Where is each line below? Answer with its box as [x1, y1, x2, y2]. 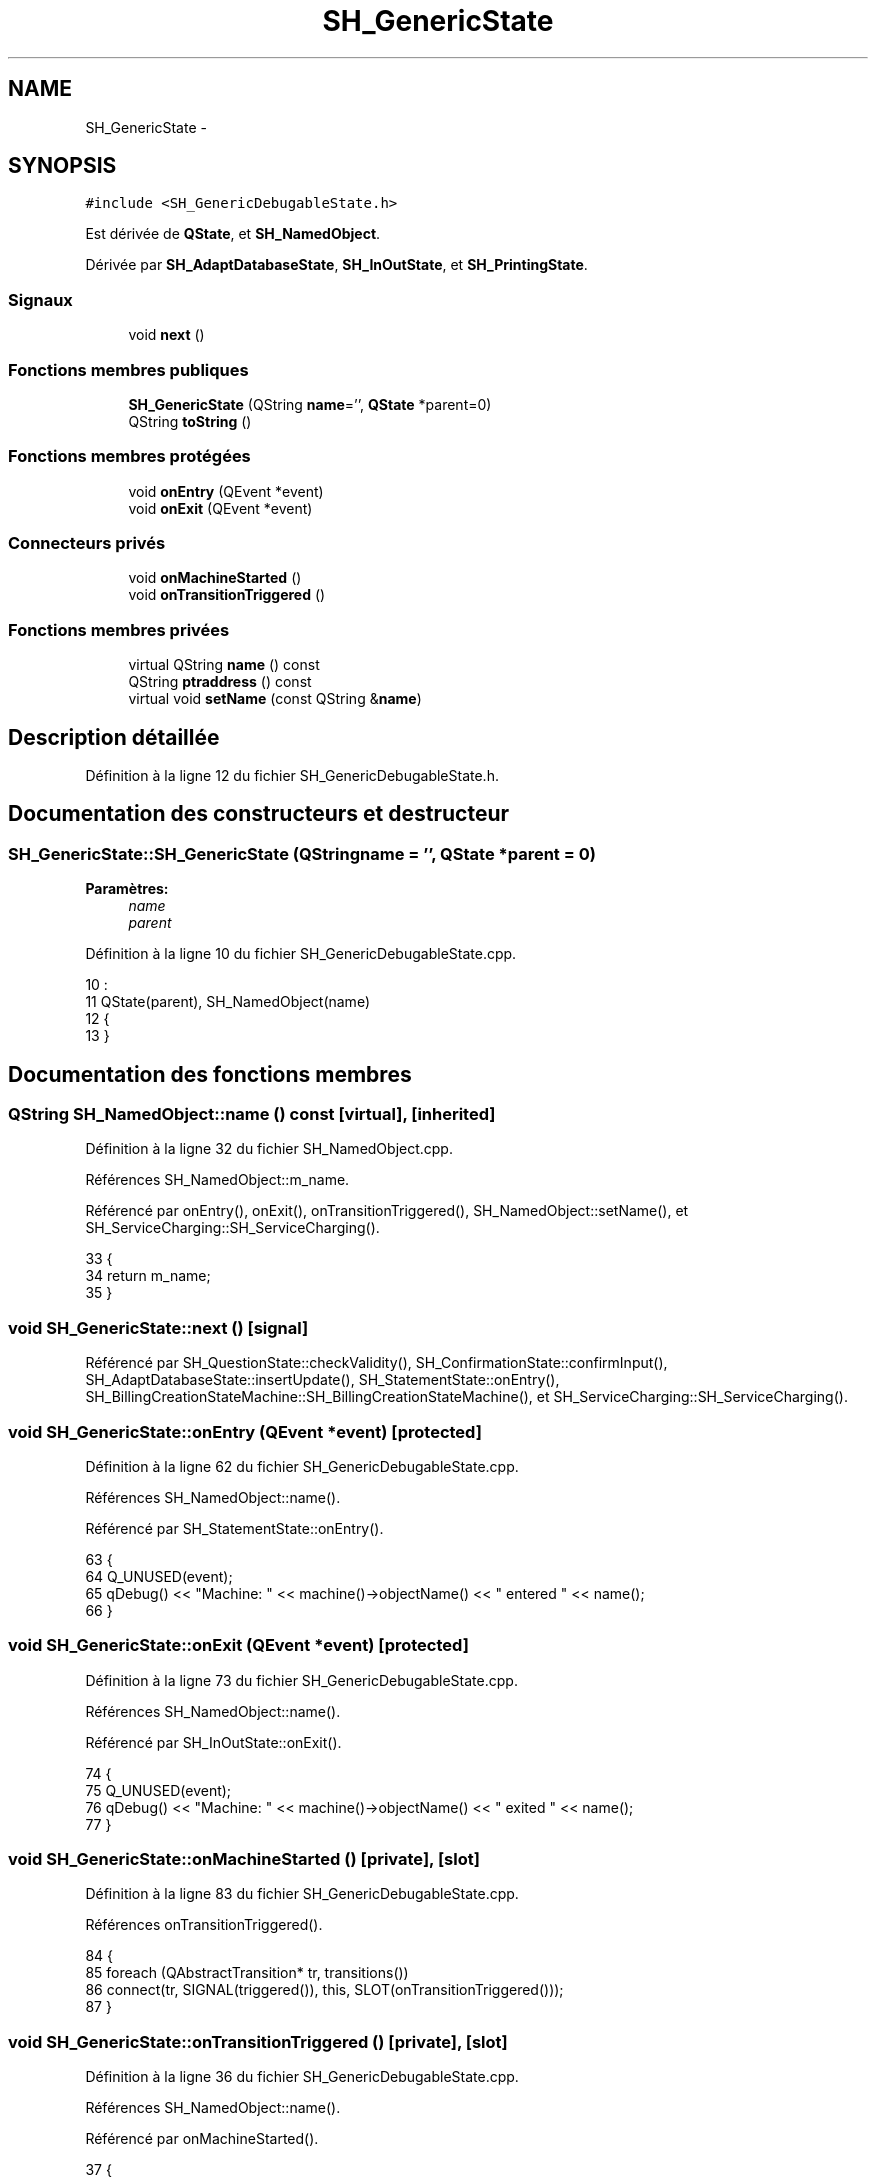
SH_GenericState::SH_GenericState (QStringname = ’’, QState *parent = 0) [8, 843, 596, 864]
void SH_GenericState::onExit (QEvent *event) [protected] [8, 1635, 469, 1656]
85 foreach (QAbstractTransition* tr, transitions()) [85, 1964, 409, 1982]
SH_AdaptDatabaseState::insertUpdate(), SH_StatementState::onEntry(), [85, 1371, 560, 1389]
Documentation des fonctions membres [8, 1061, 412, 1087]
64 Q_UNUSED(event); [85, 1567, 233, 1585]
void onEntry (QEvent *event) [128, 482, 324, 500]
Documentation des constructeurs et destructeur [8, 801, 510, 827]
